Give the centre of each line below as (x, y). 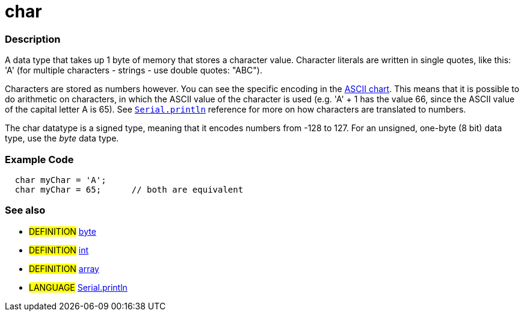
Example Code (39, 159)
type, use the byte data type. (62, 138)
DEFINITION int (59, 250)
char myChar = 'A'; (60, 180)
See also (25, 210)
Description (33, 39)
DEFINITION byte (63, 231)
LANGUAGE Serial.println (78, 287)
